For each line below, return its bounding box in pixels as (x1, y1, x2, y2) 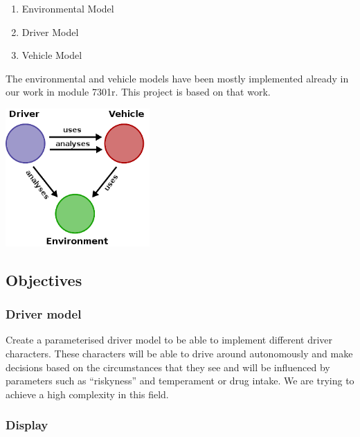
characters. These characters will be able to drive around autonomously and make (6, 346, 353, 360)
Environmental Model (21, 1, 114, 15)
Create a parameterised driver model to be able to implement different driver (6, 332, 333, 347)
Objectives (6, 269, 82, 290)
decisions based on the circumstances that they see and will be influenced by (6, 359, 330, 374)
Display (6, 416, 48, 434)
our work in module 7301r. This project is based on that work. (6, 84, 271, 99)
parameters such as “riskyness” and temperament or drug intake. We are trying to (6, 373, 354, 388)
